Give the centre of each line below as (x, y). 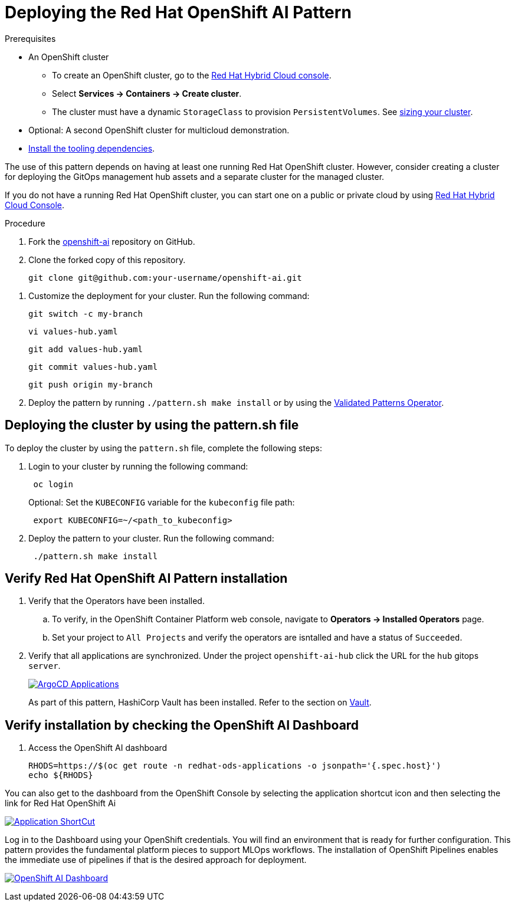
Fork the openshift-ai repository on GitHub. (112, 241)
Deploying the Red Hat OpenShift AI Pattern (178, 12)
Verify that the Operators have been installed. (117, 601)
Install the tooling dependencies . (92, 148)
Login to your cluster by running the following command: (138, 466)
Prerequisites (30, 38)
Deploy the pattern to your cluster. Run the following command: (151, 538)
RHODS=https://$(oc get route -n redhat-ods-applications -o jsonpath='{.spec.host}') (235, 766)
